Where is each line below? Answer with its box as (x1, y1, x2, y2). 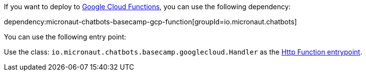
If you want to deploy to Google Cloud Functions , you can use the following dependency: (4, 2, 291, 11)
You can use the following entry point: (4, 33, 126, 41)
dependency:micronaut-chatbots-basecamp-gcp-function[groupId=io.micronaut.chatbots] (4, 18, 297, 26)
